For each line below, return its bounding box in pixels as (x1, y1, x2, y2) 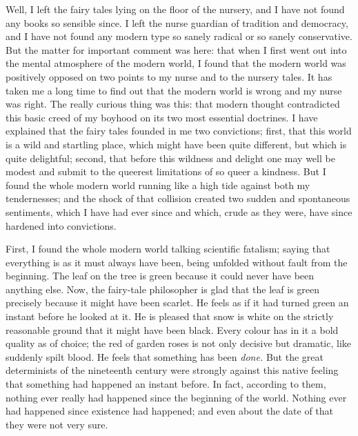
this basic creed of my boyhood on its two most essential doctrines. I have (6, 110, 318, 124)
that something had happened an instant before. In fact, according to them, (6, 377, 326, 391)
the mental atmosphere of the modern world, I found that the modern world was (6, 56, 346, 70)
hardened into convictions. (6, 218, 117, 232)
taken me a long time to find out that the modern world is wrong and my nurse (6, 83, 342, 97)
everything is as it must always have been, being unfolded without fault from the (6, 255, 348, 269)
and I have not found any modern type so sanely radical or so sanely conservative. (6, 29, 352, 43)
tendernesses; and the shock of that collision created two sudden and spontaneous (6, 191, 350, 206)
